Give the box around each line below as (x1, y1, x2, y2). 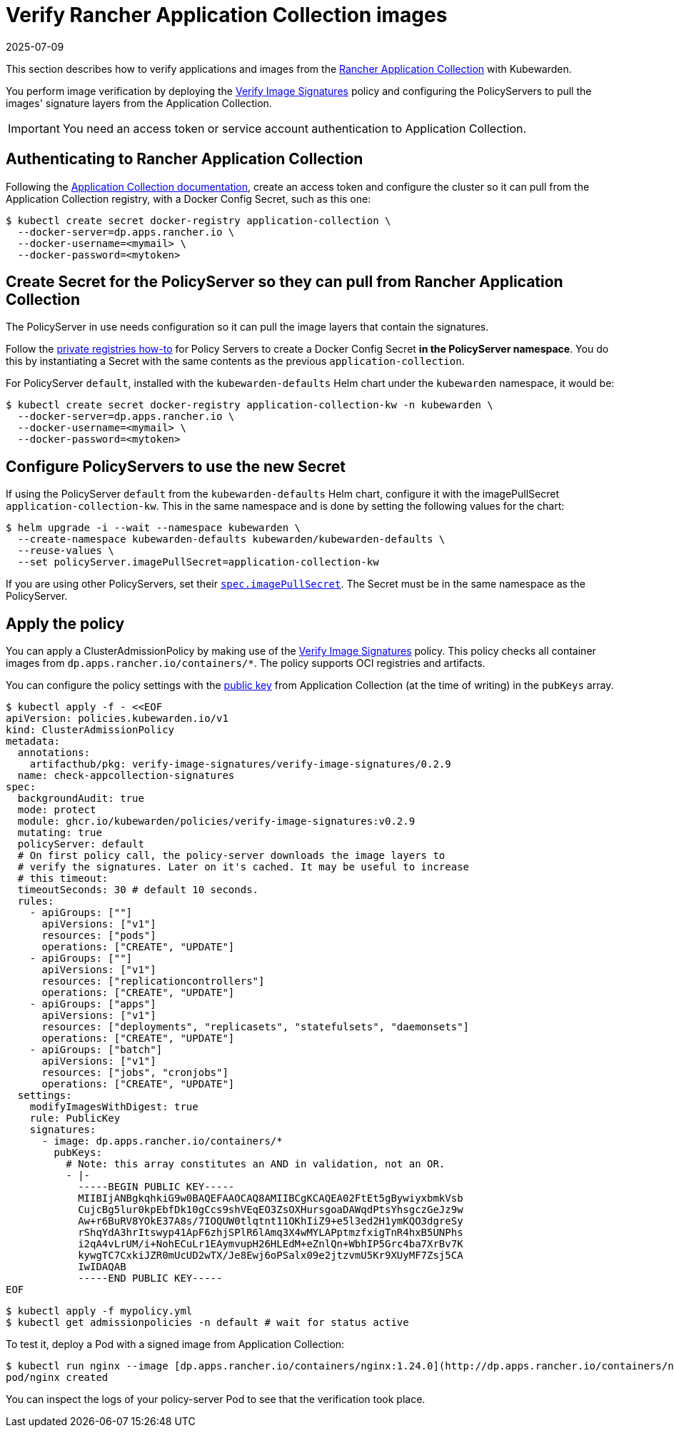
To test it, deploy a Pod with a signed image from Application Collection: (6, 1338, 345, 1351)
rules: (17, 895, 54, 907)
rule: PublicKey (29, 1112, 121, 1125)
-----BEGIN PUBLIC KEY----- (78, 1181, 235, 1193)
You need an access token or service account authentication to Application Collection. (62, 121, 527, 136)
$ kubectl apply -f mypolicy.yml (6, 1305, 193, 1317)
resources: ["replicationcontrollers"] (41, 975, 265, 987)
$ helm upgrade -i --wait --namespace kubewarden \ (6, 522, 301, 534)
